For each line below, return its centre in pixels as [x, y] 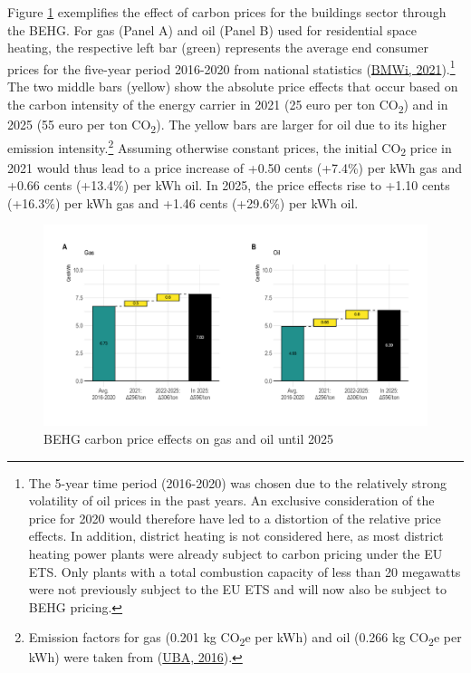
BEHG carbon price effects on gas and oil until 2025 [188, 438]
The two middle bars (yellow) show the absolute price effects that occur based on [233, 87]
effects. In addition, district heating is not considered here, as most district [236, 536]
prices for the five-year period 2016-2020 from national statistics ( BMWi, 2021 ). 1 [231, 67]
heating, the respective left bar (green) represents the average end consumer [218, 48]
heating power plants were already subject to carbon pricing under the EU [235, 553]
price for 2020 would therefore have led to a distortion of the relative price [235, 518]
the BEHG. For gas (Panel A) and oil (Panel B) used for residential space [212, 29]
